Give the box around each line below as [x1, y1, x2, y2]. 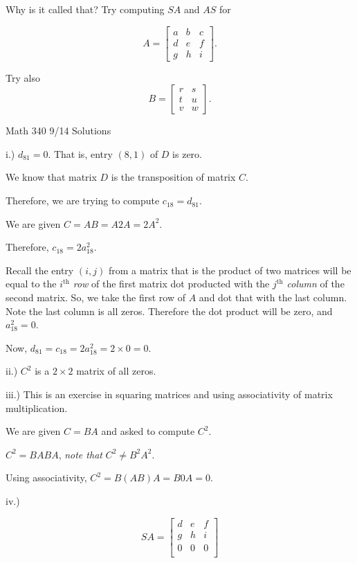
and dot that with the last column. [199, 290, 347, 305]
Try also [6, 70, 40, 84]
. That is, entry [48, 146, 113, 161]
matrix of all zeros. [76, 364, 156, 378]
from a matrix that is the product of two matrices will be [108, 262, 351, 277]
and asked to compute [101, 424, 195, 438]
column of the [286, 276, 345, 291]
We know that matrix [6, 170, 97, 184]
